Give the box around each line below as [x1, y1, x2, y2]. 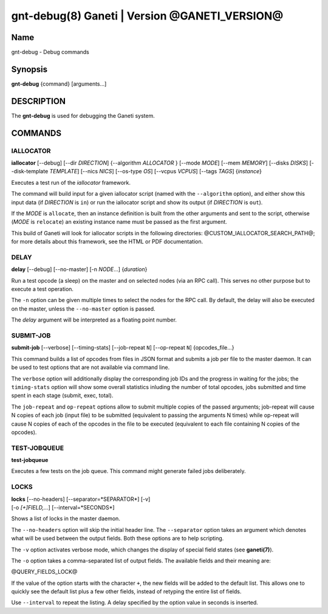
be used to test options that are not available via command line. [11, 364, 170, 371]
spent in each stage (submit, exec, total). [11, 392, 114, 399]
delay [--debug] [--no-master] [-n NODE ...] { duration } [11, 266, 148, 273]
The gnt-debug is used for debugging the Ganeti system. [11, 112, 155, 119]
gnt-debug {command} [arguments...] [11, 80, 107, 88]
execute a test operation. [11, 286, 74, 293]
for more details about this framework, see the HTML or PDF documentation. [11, 238, 203, 246]
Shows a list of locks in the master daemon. [11, 515, 121, 522]
